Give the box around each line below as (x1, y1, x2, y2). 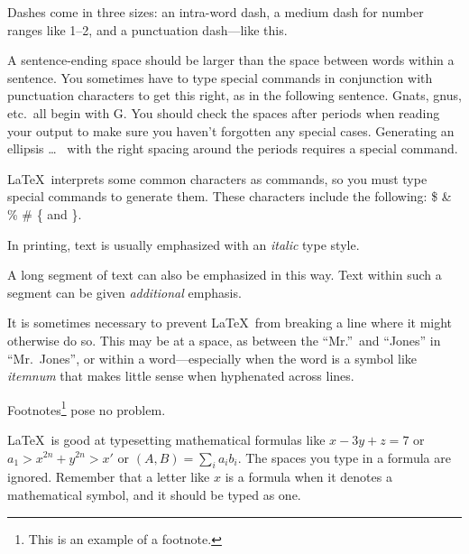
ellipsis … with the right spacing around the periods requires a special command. (7, 139, 458, 158)
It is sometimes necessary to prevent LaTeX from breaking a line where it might (7, 313, 453, 332)
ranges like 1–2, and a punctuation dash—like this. (7, 20, 288, 39)
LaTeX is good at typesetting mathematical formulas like (7, 429, 326, 448)
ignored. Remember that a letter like (7, 467, 210, 486)
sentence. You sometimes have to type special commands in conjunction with (7, 68, 433, 87)
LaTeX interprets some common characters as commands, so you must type (7, 169, 428, 188)
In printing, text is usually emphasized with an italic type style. (7, 235, 360, 254)
